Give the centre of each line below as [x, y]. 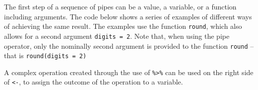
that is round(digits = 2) [45, 55]
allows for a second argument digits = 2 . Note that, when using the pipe [117, 36]
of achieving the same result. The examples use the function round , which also [123, 26]
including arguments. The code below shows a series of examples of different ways [128, 16]
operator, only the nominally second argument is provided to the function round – [129, 45]
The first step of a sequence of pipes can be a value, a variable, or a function [120, 6]
